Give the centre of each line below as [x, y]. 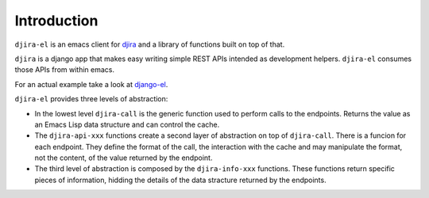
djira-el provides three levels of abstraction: [91, 99]
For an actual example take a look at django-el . [91, 84]
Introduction [56, 21]
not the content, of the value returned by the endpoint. [124, 158]
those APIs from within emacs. [65, 70]
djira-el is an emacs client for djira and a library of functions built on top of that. [150, 44]
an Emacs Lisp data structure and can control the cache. [127, 124]
